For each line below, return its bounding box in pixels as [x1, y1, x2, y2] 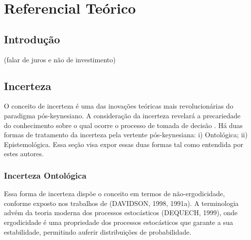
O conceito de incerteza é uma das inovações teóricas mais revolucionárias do [4, 101, 233, 111]
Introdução [4, 31, 60, 46]
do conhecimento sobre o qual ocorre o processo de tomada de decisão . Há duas [4, 120, 243, 130]
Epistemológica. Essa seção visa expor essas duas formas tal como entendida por [4, 139, 243, 149]
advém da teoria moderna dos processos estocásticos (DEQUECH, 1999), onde [4, 207, 238, 218]
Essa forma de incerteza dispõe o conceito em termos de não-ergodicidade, [4, 188, 225, 199]
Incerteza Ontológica [4, 169, 87, 181]
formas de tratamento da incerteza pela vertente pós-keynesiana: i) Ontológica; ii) [4, 129, 248, 140]
